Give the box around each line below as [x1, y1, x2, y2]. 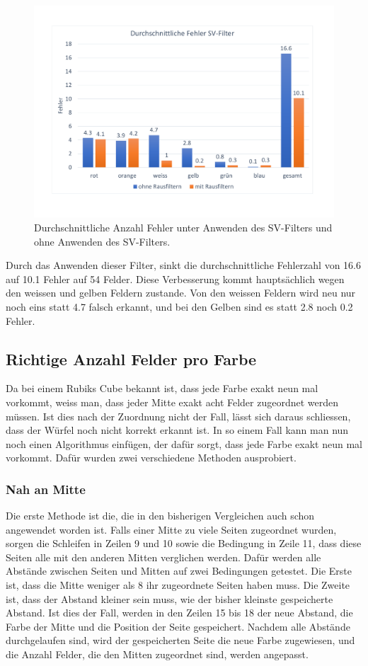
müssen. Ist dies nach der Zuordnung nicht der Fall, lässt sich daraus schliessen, [6, 408, 351, 423]
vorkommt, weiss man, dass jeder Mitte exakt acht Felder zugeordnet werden [6, 394, 339, 409]
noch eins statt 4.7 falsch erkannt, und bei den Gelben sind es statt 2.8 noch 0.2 [6, 299, 353, 314]
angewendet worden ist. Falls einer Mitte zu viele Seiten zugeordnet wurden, [6, 522, 337, 536]
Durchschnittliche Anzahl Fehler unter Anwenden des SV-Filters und [34, 219, 333, 234]
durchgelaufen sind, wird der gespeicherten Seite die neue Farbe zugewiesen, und [6, 633, 355, 648]
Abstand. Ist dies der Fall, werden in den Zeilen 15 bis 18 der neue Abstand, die [6, 605, 353, 620]
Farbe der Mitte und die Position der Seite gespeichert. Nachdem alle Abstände [6, 619, 350, 633]
